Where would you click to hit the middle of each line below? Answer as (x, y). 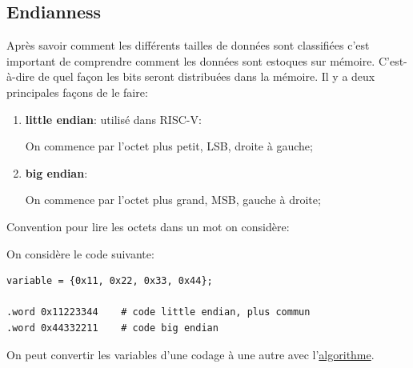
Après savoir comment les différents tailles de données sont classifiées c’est (188, 45)
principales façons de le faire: (77, 92)
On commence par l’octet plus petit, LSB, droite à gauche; (169, 146)
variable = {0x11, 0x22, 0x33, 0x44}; (110, 281)
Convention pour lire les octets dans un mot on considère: (148, 226)
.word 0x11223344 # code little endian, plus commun (158, 312)
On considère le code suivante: (80, 253)
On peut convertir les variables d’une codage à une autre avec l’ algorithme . (190, 354)
